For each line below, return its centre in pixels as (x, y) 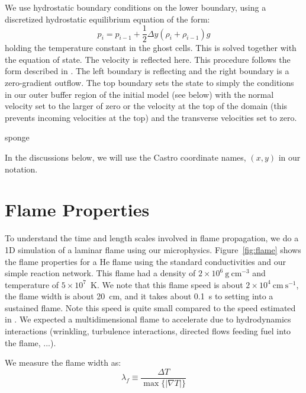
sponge (17, 137)
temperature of (32, 284)
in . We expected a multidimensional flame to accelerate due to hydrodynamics (148, 319)
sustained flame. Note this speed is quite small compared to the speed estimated (150, 307)
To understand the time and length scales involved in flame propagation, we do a (152, 238)
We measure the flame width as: (63, 362)
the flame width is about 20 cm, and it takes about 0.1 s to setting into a (139, 296)
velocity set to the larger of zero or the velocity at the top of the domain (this (146, 106)
